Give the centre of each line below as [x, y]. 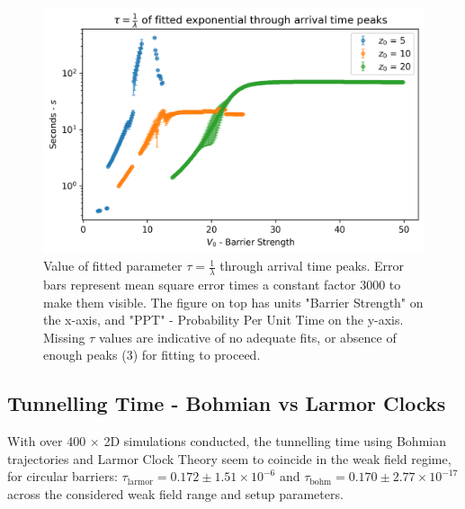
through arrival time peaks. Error [312, 266]
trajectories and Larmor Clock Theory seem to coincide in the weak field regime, [229, 458]
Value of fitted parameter [113, 266]
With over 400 [47, 441]
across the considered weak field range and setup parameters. [175, 494]
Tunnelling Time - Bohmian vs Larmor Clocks [227, 403]
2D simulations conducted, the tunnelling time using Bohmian [275, 441]
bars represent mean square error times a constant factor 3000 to [222, 285]
